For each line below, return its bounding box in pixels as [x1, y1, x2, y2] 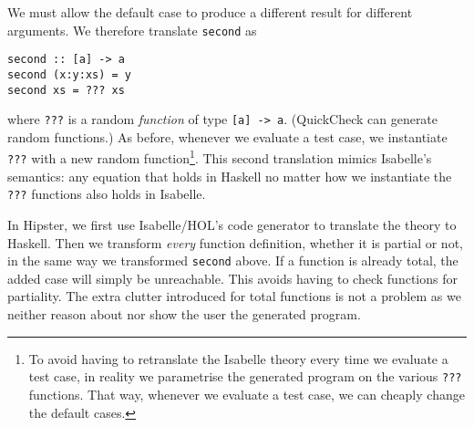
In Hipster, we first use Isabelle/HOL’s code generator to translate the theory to [7, 215, 457, 234]
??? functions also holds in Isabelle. [7, 184, 206, 203]
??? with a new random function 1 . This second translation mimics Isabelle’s [7, 146, 432, 168]
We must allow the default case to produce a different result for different [7, 3, 413, 21]
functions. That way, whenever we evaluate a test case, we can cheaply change [28, 384, 465, 403]
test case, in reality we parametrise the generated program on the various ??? [28, 367, 462, 386]
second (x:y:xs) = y [7, 68, 132, 81]
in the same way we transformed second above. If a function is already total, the [7, 251, 459, 270]
